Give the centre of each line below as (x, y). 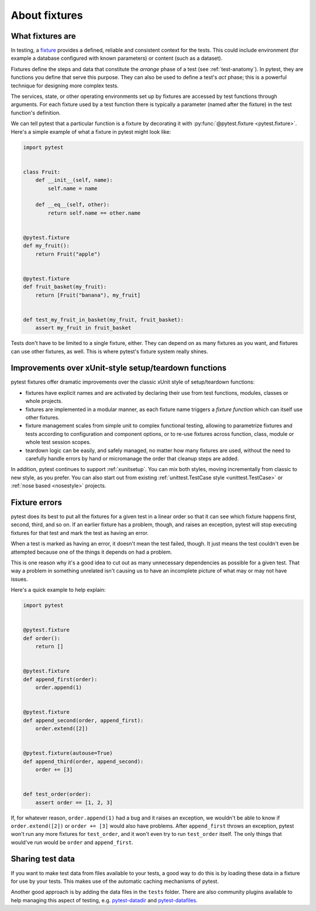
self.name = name (73, 188)
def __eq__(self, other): (73, 205)
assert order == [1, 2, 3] (74, 802)
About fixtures (47, 15)
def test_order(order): (57, 794)
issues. (20, 579)
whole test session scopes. (58, 442)
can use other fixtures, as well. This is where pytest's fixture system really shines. (109, 351)
